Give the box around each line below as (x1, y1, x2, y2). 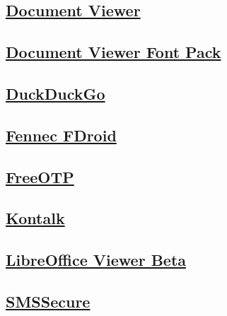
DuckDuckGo (6, 82, 105, 104)
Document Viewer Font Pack (6, 41, 221, 63)
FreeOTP (6, 165, 74, 187)
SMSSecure (6, 290, 91, 312)
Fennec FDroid (6, 124, 117, 146)
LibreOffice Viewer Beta (6, 249, 187, 271)
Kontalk (6, 207, 65, 229)
